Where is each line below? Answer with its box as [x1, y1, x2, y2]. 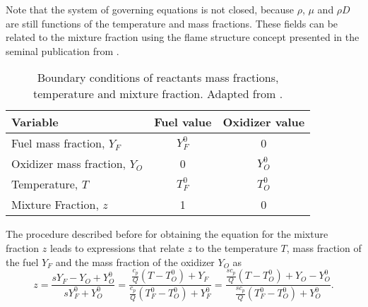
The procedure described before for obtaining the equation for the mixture [6, 227, 328, 241]
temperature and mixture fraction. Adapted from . [32, 85, 283, 102]
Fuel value [154, 114, 212, 131]
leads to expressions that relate [49, 240, 184, 255]
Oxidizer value [222, 114, 305, 131]
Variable [11, 114, 59, 131]
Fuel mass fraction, [11, 135, 105, 152]
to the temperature [195, 240, 278, 255]
